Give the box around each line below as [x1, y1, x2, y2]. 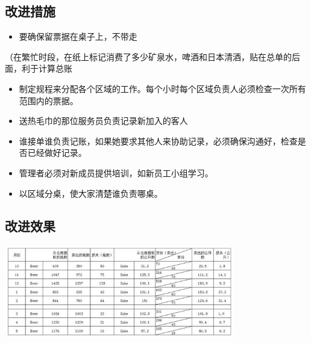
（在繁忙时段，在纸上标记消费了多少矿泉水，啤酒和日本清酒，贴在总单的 [5, 50, 292, 63]
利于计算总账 [21, 62, 72, 75]
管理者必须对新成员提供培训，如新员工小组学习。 [19, 166, 213, 179]
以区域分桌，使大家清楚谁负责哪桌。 [19, 187, 163, 199]
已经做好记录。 [27, 146, 87, 159]
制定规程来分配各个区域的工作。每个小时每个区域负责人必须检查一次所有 [19, 82, 306, 94]
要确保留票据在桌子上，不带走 [19, 30, 137, 43]
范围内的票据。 [19, 94, 78, 107]
